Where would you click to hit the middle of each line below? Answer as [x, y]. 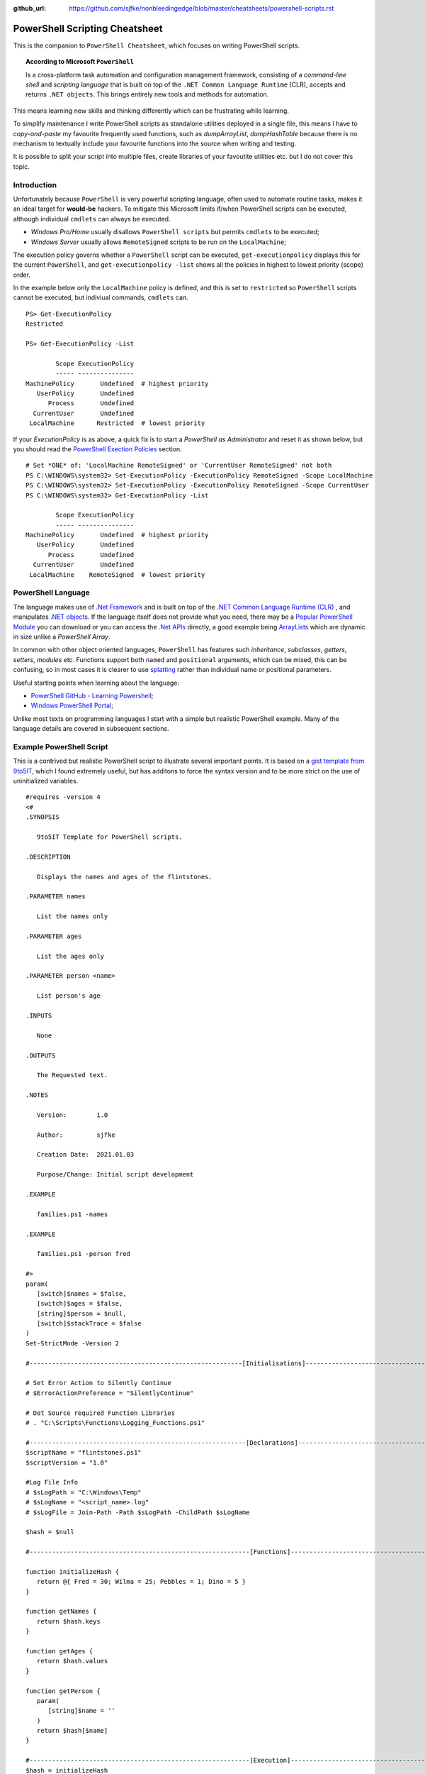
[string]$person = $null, [81, 1313]
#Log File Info [52, 1482]
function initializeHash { [73, 1571]
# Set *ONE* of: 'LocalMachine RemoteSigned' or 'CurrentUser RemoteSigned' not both [179, 465]
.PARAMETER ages [54, 936]
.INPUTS [39, 1015]
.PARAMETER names [56, 897]
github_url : [29, 8]
